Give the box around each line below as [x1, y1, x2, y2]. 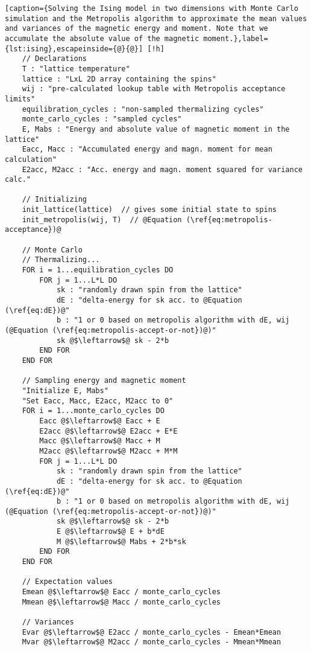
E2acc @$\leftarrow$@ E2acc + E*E [39, 426, 178, 435]
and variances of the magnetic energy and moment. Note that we [5, 24, 268, 33]
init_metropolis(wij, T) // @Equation [22, 215, 182, 224]
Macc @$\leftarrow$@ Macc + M [39, 437, 160, 446]
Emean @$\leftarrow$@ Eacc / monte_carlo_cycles [22, 588, 221, 597]
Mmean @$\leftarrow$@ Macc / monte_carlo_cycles [22, 597, 221, 606]
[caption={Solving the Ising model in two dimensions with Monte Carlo [5, 4, 298, 13]
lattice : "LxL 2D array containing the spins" [22, 74, 216, 83]
